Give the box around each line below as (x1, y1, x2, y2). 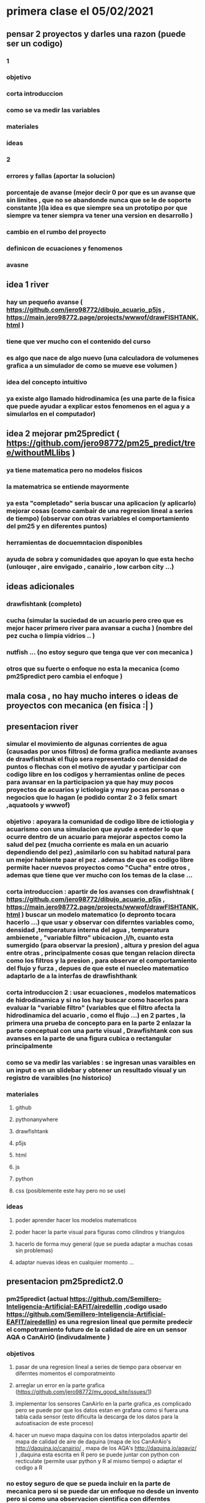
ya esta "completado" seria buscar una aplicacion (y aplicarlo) (6, 498, 196, 507)
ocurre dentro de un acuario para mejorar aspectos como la (6, 832, 187, 841)
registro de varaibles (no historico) (6, 1074, 112, 1083)
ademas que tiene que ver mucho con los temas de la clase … (6, 871, 193, 880)
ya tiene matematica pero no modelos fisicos (6, 466, 143, 474)
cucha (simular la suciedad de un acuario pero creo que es (6, 616, 184, 625)
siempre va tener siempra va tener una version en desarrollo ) (6, 211, 193, 219)
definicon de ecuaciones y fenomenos (6, 244, 123, 253)
